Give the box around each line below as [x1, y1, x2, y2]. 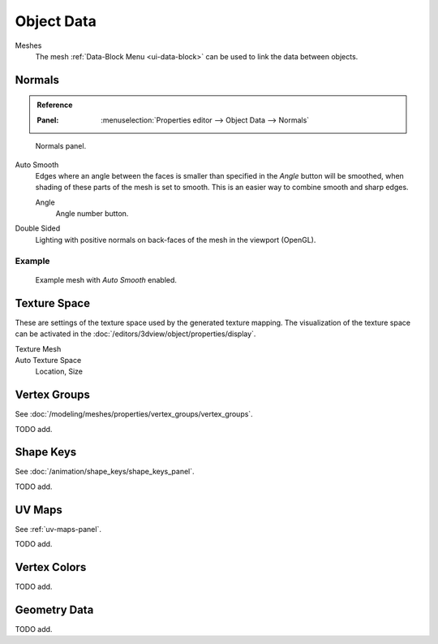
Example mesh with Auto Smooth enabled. [35, 274, 178, 284]
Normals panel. [35, 141, 87, 151]
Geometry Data [15, 603, 94, 616]
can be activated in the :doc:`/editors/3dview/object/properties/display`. [15, 329, 256, 339]
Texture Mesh [15, 344, 62, 353]
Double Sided [15, 223, 61, 233]
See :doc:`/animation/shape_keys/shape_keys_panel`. [15, 467, 195, 477]
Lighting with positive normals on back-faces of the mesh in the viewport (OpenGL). [35, 235, 316, 244]
